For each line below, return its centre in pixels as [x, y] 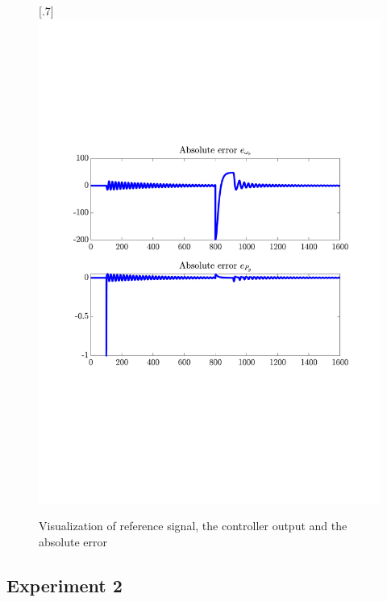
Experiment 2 [64, 585]
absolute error [73, 541]
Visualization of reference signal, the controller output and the [193, 526]
